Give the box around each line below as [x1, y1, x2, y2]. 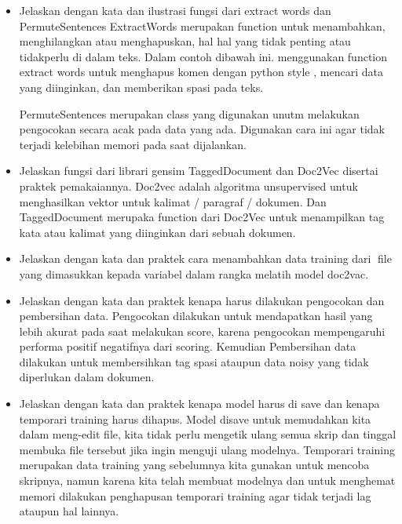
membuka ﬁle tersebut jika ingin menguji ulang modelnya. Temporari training [19, 441, 396, 457]
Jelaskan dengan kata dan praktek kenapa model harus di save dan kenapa [19, 395, 380, 412]
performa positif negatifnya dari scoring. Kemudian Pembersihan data [19, 338, 356, 355]
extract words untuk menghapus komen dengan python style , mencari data [19, 64, 383, 80]
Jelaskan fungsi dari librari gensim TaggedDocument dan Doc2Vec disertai [19, 162, 378, 179]
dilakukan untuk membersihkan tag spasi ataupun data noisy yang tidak [19, 353, 369, 369]
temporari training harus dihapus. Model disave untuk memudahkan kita [19, 410, 371, 427]
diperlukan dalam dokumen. [19, 369, 155, 385]
